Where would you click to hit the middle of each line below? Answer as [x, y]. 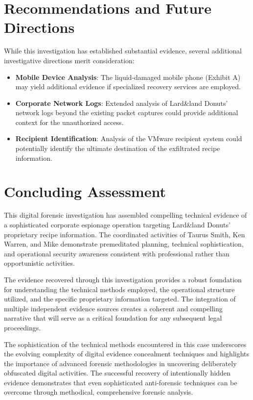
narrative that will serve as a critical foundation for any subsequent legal [113, 318]
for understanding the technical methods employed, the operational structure [119, 289]
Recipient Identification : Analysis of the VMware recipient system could [129, 138]
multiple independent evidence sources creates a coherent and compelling [113, 308]
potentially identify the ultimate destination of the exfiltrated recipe [118, 148]
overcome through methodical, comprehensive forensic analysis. [99, 392]
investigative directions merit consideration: [69, 60]
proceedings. [23, 327]
